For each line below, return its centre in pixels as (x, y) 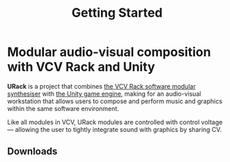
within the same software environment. (63, 108)
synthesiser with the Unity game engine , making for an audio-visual (104, 94)
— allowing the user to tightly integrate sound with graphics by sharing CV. (114, 129)
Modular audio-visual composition (109, 52)
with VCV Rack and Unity (81, 67)
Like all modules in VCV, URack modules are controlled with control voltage (115, 122)
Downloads (32, 152)
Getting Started (117, 13)
